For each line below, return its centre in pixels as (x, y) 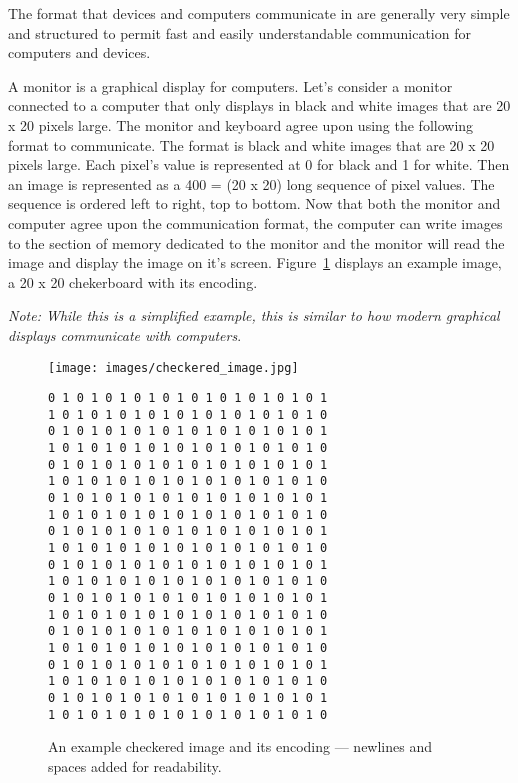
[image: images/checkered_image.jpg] (173, 367)
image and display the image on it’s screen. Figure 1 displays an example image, (255, 262)
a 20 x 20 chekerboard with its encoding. (133, 281)
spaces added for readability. (135, 765)
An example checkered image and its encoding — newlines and (240, 746)
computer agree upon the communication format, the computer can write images (255, 222)
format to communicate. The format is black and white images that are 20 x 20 (251, 144)
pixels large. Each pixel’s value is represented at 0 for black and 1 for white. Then (259, 164)
